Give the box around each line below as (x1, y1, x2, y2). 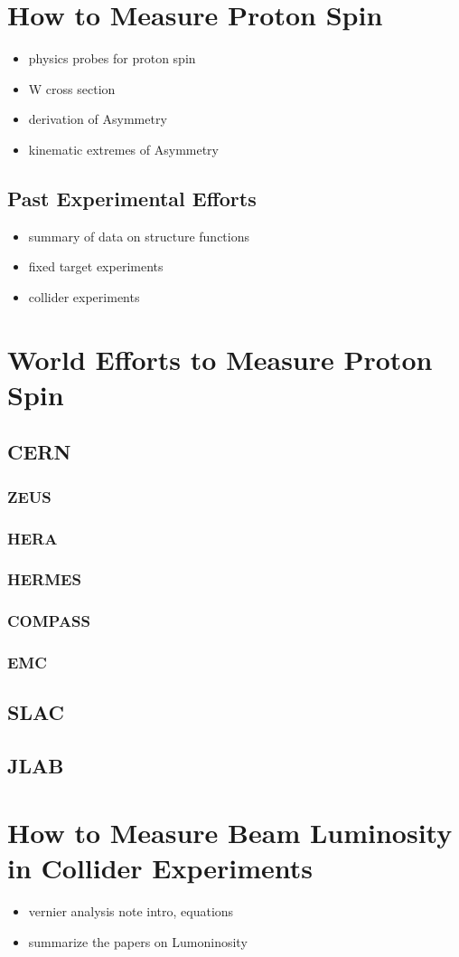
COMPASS (7, 610, 91, 632)
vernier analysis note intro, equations (28, 901, 234, 920)
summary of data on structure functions (28, 226, 249, 245)
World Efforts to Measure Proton (7, 340, 433, 377)
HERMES (7, 568, 81, 591)
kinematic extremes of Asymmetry (28, 139, 219, 158)
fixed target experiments (28, 257, 164, 276)
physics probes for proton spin (28, 49, 196, 68)
